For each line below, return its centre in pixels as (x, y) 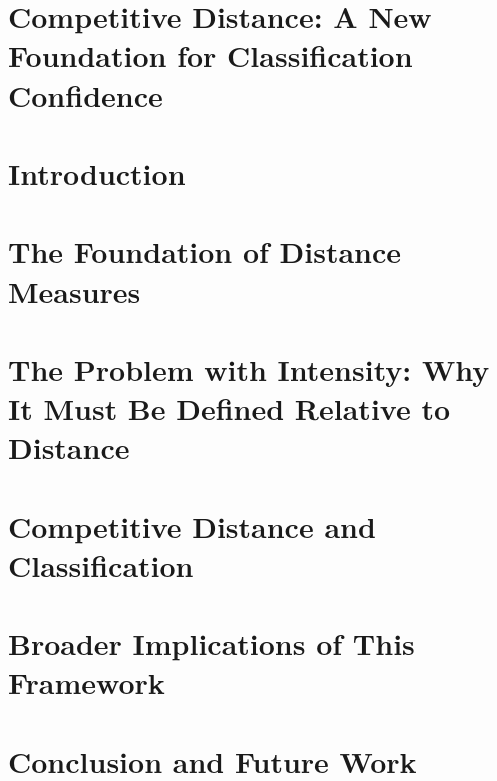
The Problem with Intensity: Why (249, 368)
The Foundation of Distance (205, 251)
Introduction (97, 172)
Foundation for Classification (210, 55)
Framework (86, 682)
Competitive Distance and (192, 525)
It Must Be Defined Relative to (229, 408)
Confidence (85, 94)
